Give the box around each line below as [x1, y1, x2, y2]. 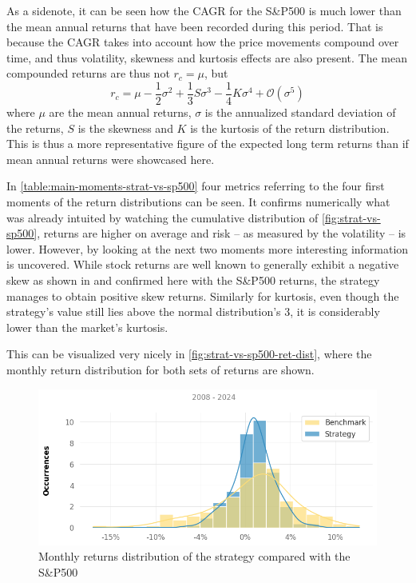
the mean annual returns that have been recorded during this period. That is [6, 18, 383, 34]
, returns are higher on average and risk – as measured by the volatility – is [37, 225, 406, 242]
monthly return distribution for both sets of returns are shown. [6, 361, 315, 377]
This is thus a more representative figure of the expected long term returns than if [6, 135, 409, 152]
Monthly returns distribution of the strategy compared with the [38, 548, 351, 565]
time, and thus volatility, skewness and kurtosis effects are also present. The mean [6, 49, 408, 66]
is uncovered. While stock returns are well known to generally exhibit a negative [6, 256, 399, 273]
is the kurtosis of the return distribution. [190, 119, 390, 136]
